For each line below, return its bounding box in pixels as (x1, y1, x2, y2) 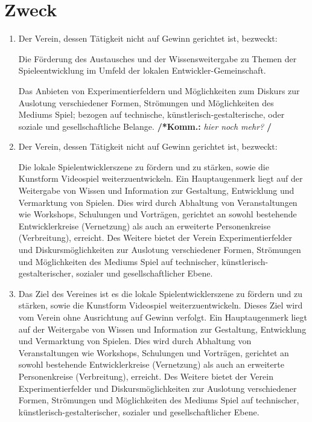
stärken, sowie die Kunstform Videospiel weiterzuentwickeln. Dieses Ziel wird (18, 299, 303, 312)
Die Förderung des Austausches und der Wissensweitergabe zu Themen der (18, 52, 297, 65)
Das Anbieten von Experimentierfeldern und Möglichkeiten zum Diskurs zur (18, 84, 300, 97)
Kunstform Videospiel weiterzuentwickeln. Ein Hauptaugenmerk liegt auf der (18, 172, 303, 185)
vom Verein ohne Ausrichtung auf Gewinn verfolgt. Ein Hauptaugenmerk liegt (18, 311, 307, 323)
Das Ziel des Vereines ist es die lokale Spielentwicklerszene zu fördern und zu (18, 287, 302, 299)
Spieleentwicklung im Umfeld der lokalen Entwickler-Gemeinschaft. (18, 64, 266, 77)
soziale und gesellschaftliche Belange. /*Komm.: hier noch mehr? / (18, 120, 272, 132)
